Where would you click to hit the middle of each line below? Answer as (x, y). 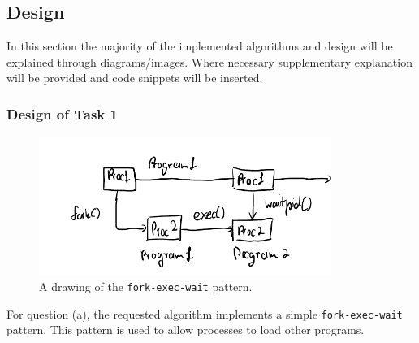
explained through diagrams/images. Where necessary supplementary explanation (209, 61)
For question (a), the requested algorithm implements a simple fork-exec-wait (205, 313)
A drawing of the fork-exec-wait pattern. (146, 286)
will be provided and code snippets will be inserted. (135, 78)
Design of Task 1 (62, 113)
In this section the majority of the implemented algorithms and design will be (200, 46)
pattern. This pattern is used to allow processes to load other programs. (186, 330)
